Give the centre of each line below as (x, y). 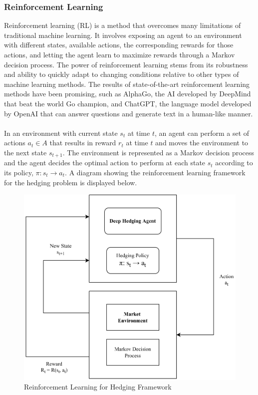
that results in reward (83, 143)
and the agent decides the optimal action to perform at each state (105, 163)
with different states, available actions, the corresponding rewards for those (119, 45)
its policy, (19, 172)
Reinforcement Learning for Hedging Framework (98, 387)
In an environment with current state (61, 133)
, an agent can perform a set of (202, 133)
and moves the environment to (202, 143)
